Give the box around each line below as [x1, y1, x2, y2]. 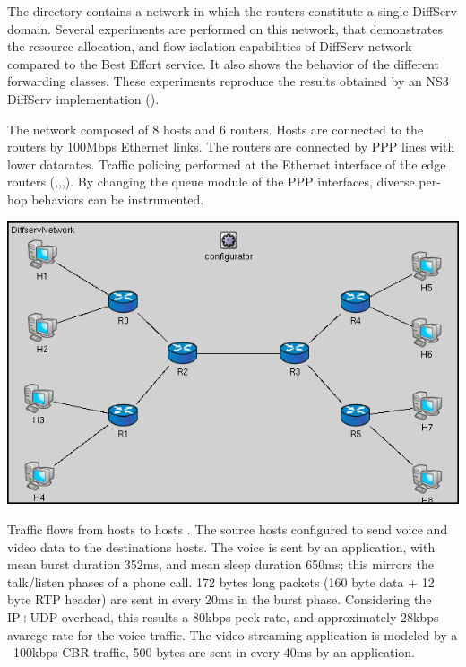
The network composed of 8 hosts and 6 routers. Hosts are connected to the [7, 119, 424, 138]
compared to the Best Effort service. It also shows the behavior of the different [7, 54, 439, 73]
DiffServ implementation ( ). [7, 89, 160, 108]
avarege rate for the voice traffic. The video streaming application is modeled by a [7, 625, 458, 644]
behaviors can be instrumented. [31, 189, 204, 208]
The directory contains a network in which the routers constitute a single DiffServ [7, 2, 457, 20]
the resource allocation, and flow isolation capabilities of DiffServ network [7, 37, 412, 56]
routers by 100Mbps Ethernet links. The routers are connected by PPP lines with [7, 137, 455, 156]
